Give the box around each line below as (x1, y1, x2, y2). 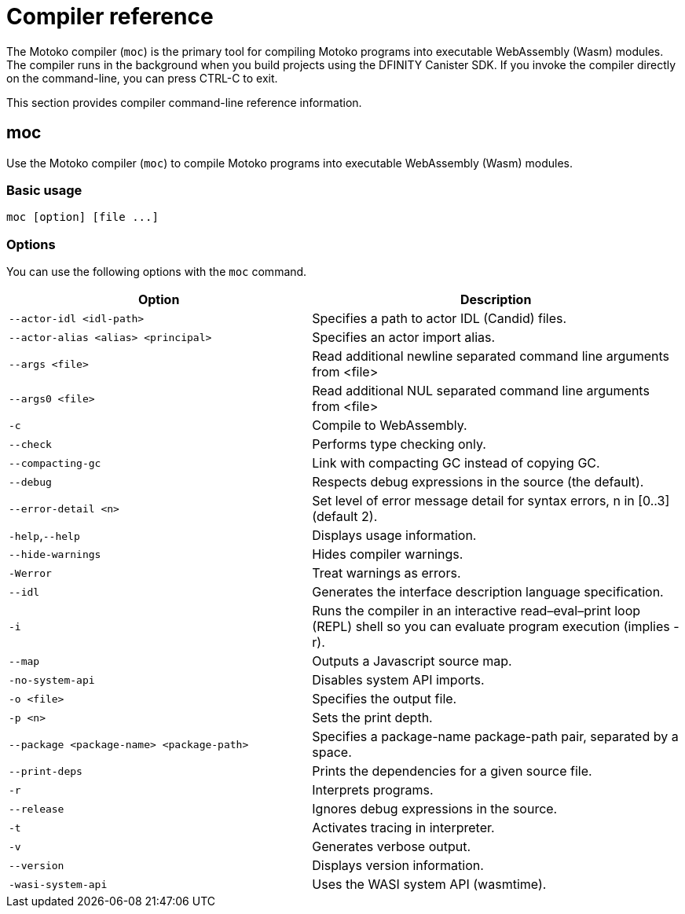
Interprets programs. (312, 782, 434, 798)
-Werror (9, 567, 52, 579)
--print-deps (9, 765, 82, 777)
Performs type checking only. (312, 436, 486, 453)
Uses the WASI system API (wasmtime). (312, 876, 547, 893)
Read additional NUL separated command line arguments (312, 383, 650, 399)
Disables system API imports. (312, 672, 485, 688)
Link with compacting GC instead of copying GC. (312, 455, 600, 472)
